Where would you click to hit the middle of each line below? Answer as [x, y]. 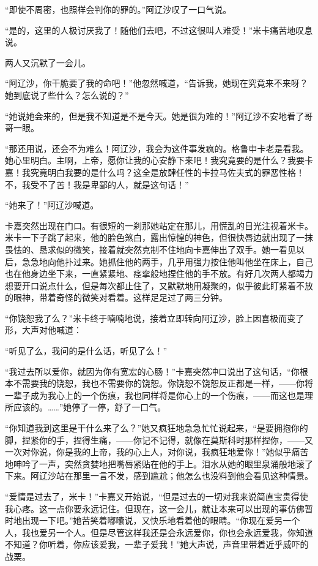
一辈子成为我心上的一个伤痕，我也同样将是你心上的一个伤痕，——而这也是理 [159, 395]
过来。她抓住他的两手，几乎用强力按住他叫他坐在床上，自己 [193, 261]
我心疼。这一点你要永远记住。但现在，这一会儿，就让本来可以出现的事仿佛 [155, 508]
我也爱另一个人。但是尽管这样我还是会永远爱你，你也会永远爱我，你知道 [167, 532]
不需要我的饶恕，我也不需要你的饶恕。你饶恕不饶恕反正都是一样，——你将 [163, 383]
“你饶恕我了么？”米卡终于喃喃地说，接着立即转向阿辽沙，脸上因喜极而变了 [155, 318]
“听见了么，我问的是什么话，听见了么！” [86, 351]
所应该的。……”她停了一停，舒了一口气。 [86, 407]
